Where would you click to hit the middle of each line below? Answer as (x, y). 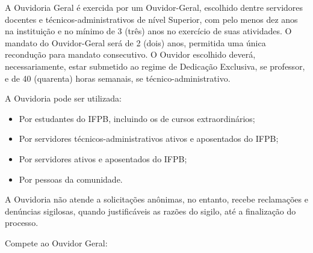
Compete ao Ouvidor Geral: (56, 242)
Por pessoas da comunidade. (71, 179)
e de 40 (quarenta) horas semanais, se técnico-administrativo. (118, 78)
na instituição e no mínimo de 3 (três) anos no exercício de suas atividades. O (148, 31)
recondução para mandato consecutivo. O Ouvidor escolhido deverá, (130, 54)
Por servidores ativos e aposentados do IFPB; (103, 158)
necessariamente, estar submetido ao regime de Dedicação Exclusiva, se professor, (155, 66)
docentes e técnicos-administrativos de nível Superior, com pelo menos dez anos (151, 19)
